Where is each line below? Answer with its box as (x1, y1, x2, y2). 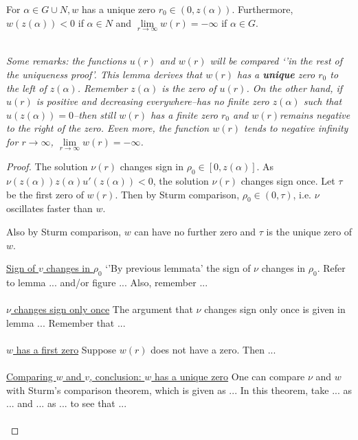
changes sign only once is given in (204, 302, 346, 316)
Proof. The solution (6, 159, 88, 174)
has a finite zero (150, 107, 219, 121)
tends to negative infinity (244, 121, 348, 135)
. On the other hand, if (246, 80, 343, 95)
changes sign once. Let (240, 173, 335, 187)
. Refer (317, 261, 346, 275)
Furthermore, (238, 2, 293, 16)
